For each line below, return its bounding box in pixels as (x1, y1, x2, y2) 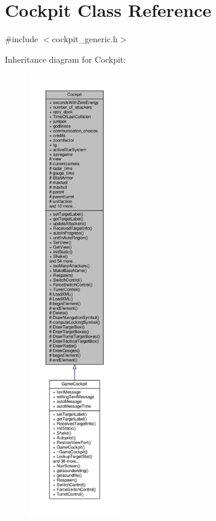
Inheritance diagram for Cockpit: (5, 52, 126, 65)
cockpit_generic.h (52, 33, 118, 45)
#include (5, 33, 39, 45)
